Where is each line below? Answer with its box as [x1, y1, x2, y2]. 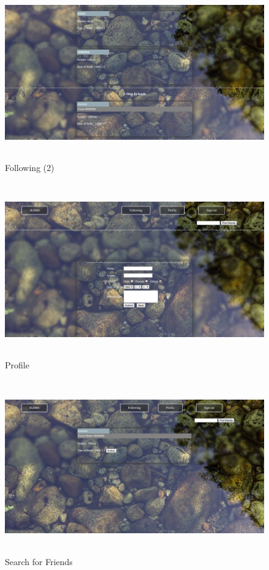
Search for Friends [5, 555, 73, 568]
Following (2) [5, 161, 54, 174]
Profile [5, 358, 29, 371]
